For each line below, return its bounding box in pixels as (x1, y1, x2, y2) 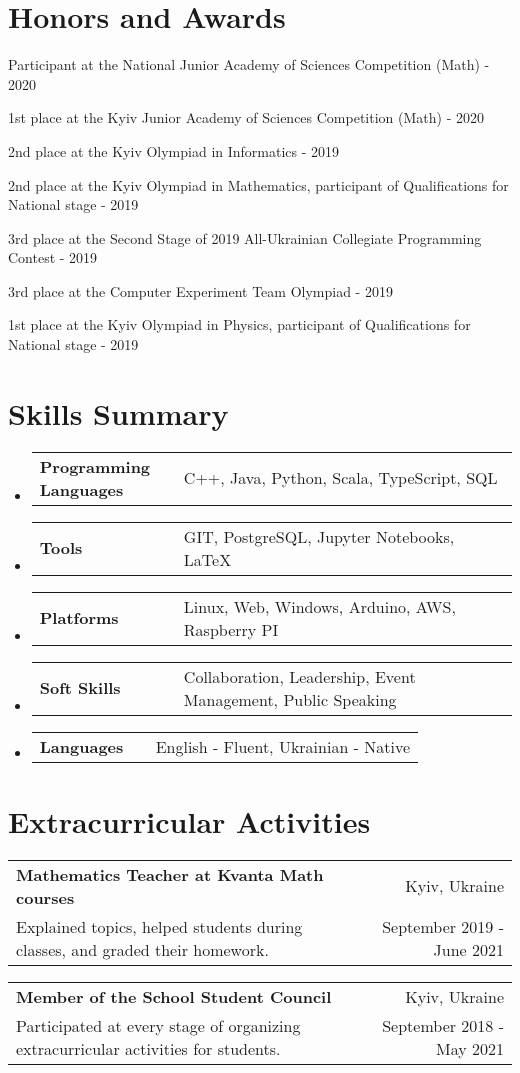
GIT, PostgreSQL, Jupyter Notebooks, (183, 524, 455, 548)
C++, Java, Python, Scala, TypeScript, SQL (183, 466, 498, 490)
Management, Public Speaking (183, 687, 397, 711)
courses (16, 885, 75, 909)
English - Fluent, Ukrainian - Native (155, 734, 411, 758)
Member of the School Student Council (16, 984, 332, 1008)
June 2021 (433, 937, 504, 961)
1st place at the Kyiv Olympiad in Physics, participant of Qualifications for (8, 314, 471, 335)
